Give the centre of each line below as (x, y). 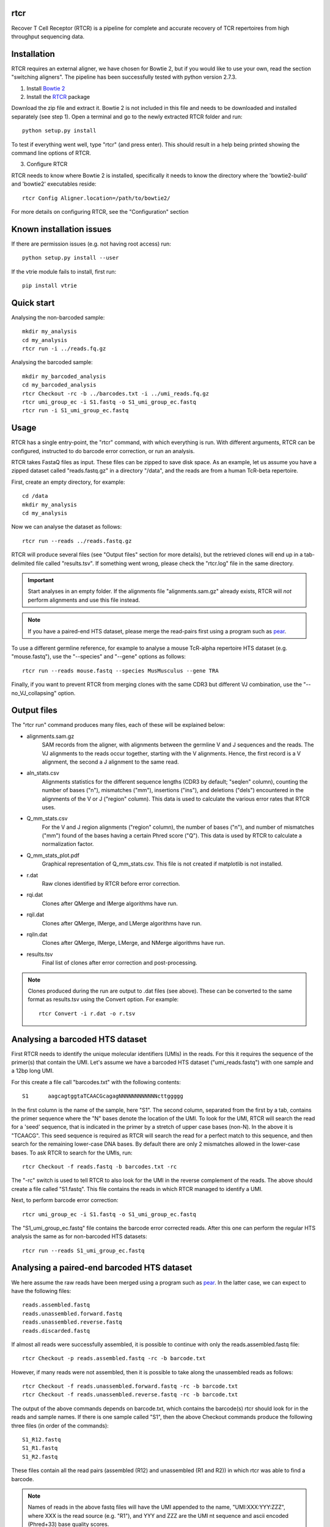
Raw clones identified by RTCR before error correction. (111, 884)
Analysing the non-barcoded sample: (58, 317)
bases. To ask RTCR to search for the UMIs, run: (72, 1153)
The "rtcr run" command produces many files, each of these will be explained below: (118, 725)
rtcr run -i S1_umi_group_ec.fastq (75, 410)
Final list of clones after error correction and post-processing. (120, 963)
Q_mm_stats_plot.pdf (53, 855)
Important (41, 580)
